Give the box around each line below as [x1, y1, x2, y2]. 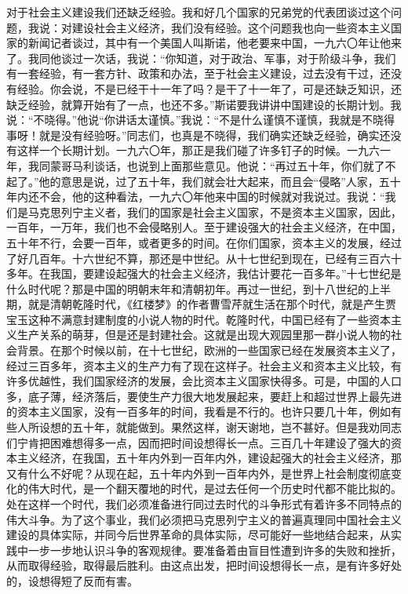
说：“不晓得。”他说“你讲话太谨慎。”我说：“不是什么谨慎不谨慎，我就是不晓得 [6, 111, 395, 128]
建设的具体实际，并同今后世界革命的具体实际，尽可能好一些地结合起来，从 [6, 527, 391, 543]
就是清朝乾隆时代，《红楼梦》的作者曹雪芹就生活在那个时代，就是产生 [27, 296, 385, 312]
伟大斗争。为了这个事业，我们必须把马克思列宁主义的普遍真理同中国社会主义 [6, 511, 402, 527]
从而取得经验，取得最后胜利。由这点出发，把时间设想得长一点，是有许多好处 [6, 557, 402, 574]
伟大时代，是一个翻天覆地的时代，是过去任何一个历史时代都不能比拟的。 [27, 480, 402, 497]
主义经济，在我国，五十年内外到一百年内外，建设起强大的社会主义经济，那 [16, 450, 402, 466]
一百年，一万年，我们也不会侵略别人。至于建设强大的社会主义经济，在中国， [6, 219, 402, 235]
